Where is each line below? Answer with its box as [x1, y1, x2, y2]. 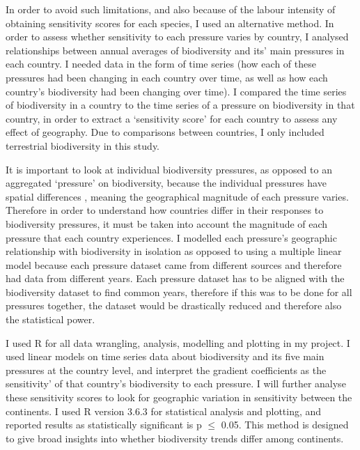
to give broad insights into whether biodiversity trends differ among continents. [6, 430, 344, 445]
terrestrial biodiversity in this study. [6, 138, 160, 153]
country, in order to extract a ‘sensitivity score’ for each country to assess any [6, 111, 338, 125]
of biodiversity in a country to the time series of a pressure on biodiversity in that [6, 98, 355, 112]
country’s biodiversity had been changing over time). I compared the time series [6, 84, 347, 98]
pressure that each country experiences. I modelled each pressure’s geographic [6, 230, 337, 245]
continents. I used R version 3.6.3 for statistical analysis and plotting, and [6, 403, 322, 418]
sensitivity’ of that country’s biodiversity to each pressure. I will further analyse [6, 376, 346, 391]
